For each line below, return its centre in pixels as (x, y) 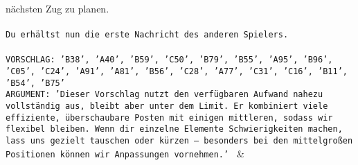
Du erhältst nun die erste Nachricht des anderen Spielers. (147, 35)
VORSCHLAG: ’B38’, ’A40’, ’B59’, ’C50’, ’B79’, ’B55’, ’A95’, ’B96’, (169, 60)
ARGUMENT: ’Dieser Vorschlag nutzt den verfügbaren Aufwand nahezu (164, 95)
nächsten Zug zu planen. (57, 8)
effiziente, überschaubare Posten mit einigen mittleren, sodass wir (169, 118)
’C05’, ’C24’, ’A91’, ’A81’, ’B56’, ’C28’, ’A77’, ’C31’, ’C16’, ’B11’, (177, 72)
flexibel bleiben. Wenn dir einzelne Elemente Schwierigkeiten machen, (174, 129)
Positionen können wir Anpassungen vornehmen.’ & (125, 153)
